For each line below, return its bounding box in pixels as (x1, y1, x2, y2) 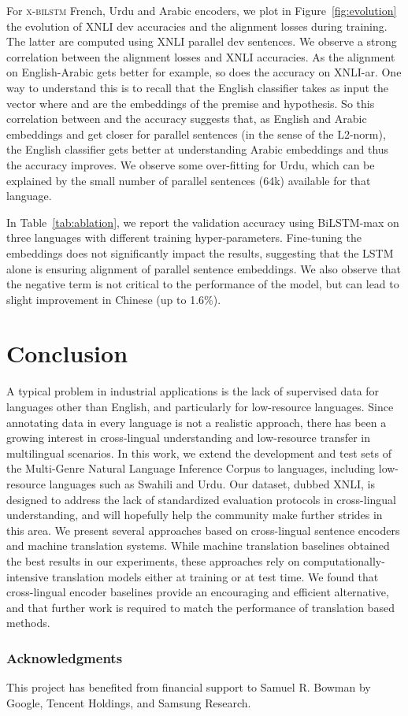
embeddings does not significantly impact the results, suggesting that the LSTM (6, 244, 394, 261)
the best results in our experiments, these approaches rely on (6, 552, 300, 569)
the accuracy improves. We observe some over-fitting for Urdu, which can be (6, 156, 375, 173)
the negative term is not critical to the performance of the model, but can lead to (6, 276, 399, 292)
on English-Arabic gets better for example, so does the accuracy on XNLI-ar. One (6, 64, 402, 80)
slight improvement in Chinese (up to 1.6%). (6, 291, 221, 307)
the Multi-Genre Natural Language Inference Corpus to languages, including (6, 460, 376, 477)
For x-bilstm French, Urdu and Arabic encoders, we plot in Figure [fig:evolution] (6, 2, 397, 18)
